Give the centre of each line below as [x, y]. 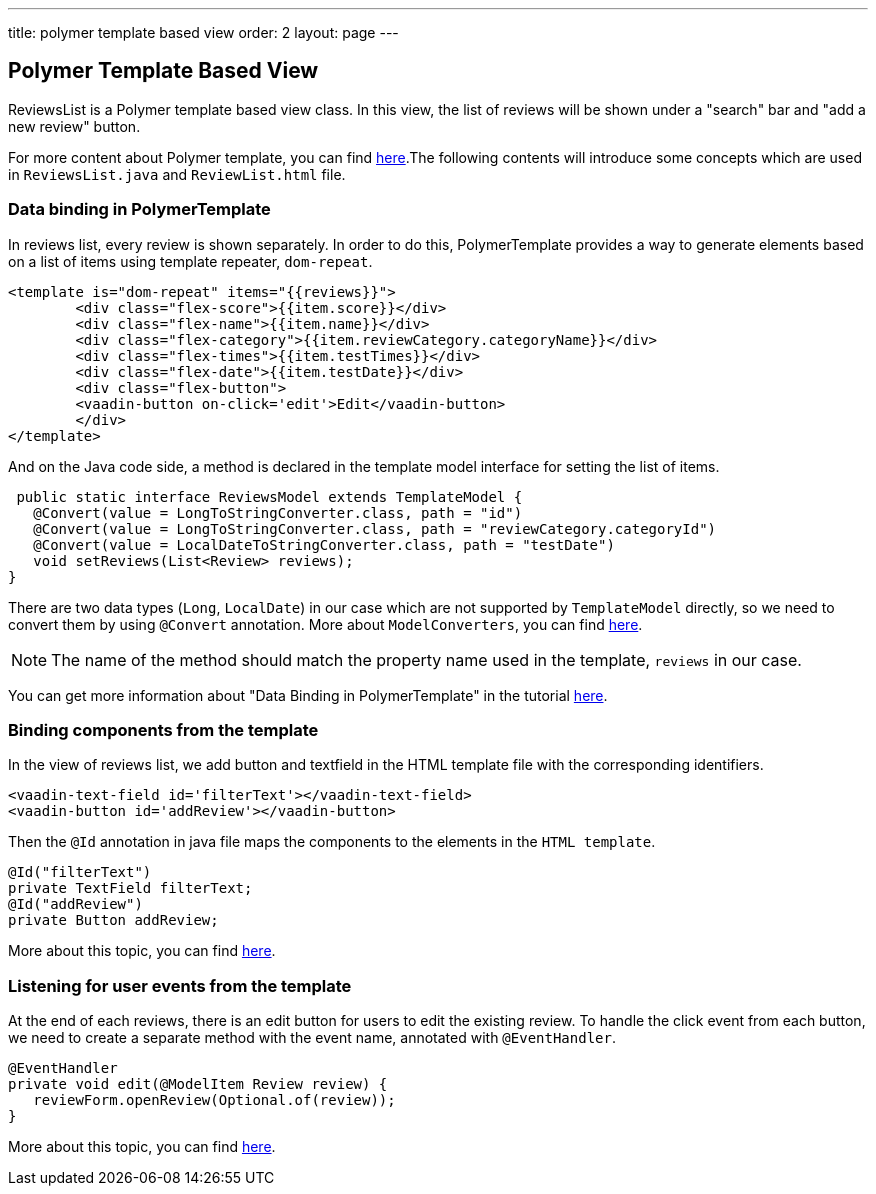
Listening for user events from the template [180, 985]
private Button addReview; [113, 920]
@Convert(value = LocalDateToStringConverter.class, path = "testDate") [324, 544]
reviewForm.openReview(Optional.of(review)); [214, 1100]
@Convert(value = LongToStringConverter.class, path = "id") [278, 512]
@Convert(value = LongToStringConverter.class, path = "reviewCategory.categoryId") [375, 528]
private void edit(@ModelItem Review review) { [198, 1084]
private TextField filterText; [130, 888]
